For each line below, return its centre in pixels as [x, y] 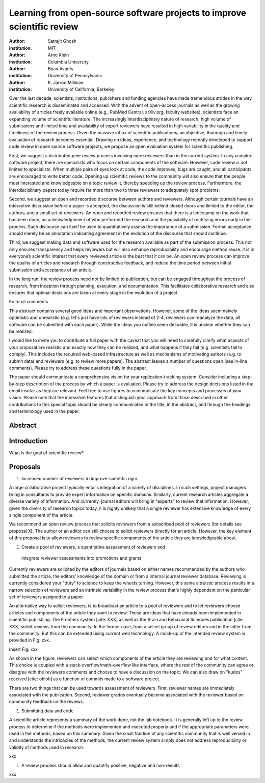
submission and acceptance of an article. [51, 270]
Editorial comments [29, 302]
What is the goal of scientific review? [46, 453]
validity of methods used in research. [47, 747]
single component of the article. [41, 515]
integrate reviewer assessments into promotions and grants [81, 558]
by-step [17, 384]
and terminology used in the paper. [44, 411]
